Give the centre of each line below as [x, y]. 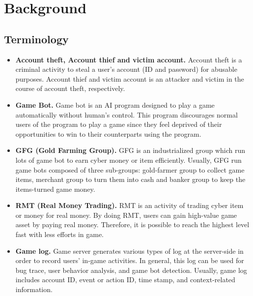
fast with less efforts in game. [59, 234]
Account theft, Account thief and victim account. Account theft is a [129, 59]
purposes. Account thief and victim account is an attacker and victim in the [130, 78]
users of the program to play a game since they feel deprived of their [119, 124]
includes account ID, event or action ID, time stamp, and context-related [125, 280]
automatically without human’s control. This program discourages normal [126, 114]
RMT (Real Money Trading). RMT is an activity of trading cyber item [129, 205]
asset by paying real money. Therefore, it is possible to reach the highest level [132, 224]
